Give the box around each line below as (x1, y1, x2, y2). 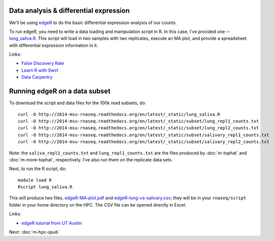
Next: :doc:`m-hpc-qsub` (9, 229, 60, 235)
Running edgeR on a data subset (9, 87, 111, 95)
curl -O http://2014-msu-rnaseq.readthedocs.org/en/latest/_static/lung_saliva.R (18, 111, 220, 117)
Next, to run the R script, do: (9, 166, 66, 172)
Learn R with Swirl (21, 67, 59, 73)
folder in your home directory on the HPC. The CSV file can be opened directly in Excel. (9, 202, 187, 208)
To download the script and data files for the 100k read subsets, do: (9, 100, 146, 106)
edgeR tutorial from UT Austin (21, 220, 82, 226)
